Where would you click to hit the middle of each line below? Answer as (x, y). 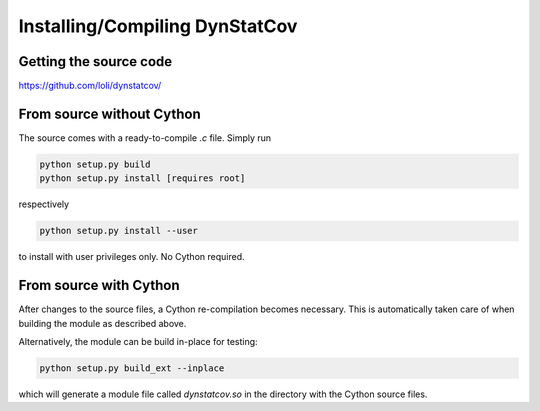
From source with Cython (99, 285)
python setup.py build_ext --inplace (132, 368)
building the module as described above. (102, 323)
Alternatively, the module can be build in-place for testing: (138, 341)
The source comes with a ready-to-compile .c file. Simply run (145, 137)
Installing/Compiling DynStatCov (158, 26)
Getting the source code (95, 61)
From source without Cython (109, 113)
